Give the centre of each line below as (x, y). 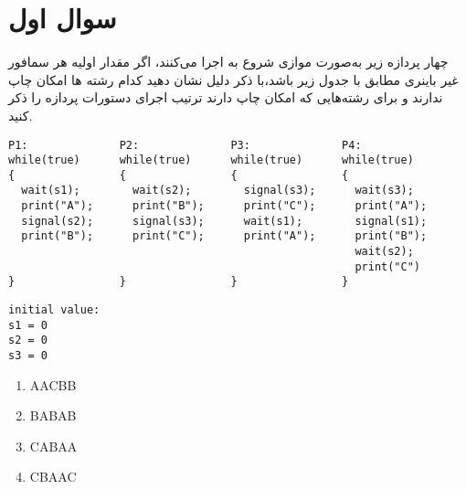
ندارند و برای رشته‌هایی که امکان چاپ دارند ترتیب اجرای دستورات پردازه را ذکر (226, 97)
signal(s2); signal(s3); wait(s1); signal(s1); (224, 221)
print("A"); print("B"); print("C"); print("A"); (224, 206)
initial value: (54, 310)
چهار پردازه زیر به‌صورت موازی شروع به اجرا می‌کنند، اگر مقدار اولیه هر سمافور (228, 62)
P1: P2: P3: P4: (185, 145)
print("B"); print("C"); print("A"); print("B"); (224, 236)
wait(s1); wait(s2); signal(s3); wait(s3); (217, 191)
